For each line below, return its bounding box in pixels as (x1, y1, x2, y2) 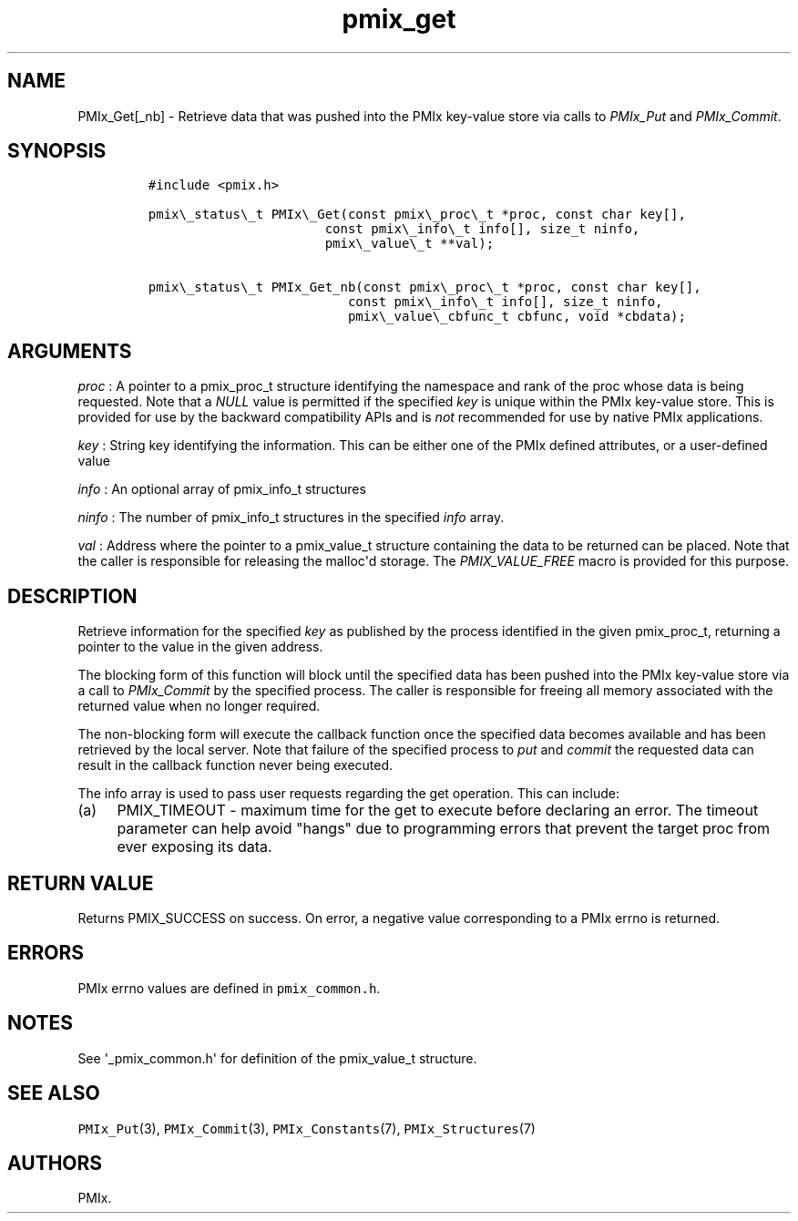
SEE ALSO (7, 1082, 100, 1105)
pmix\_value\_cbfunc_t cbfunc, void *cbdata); (347, 309, 686, 324)
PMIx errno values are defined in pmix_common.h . (77, 980, 381, 996)
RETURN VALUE (7, 871, 154, 895)
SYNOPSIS (7, 139, 107, 163)
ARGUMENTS (7, 339, 132, 363)
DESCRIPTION (7, 584, 138, 608)
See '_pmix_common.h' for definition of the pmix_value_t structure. (77, 1050, 477, 1066)
